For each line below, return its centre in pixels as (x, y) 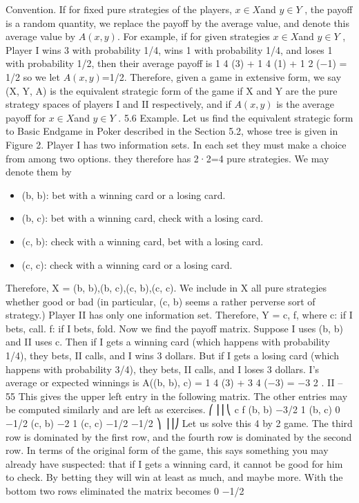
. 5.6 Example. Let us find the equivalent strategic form (236, 117)
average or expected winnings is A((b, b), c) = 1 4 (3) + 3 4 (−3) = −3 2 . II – (174, 382)
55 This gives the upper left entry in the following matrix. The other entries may (177, 396)
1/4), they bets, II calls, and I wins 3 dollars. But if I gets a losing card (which (172, 355)
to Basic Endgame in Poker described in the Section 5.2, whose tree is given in (172, 131)
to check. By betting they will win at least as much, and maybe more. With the (174, 477)
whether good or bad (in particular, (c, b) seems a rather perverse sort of (161, 301)
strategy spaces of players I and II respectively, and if (118, 104)
